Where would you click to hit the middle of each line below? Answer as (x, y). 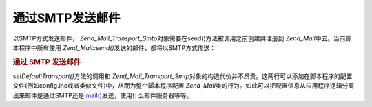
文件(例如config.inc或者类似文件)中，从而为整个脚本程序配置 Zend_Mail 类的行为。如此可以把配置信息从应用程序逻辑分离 (184, 86)
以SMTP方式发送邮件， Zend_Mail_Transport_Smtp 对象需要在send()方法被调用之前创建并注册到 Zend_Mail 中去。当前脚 (182, 38)
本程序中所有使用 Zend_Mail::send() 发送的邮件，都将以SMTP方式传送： (114, 47)
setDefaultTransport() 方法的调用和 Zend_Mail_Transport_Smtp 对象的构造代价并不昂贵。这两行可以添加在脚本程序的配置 (183, 76)
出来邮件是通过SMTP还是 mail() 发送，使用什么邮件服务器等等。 (103, 95)
